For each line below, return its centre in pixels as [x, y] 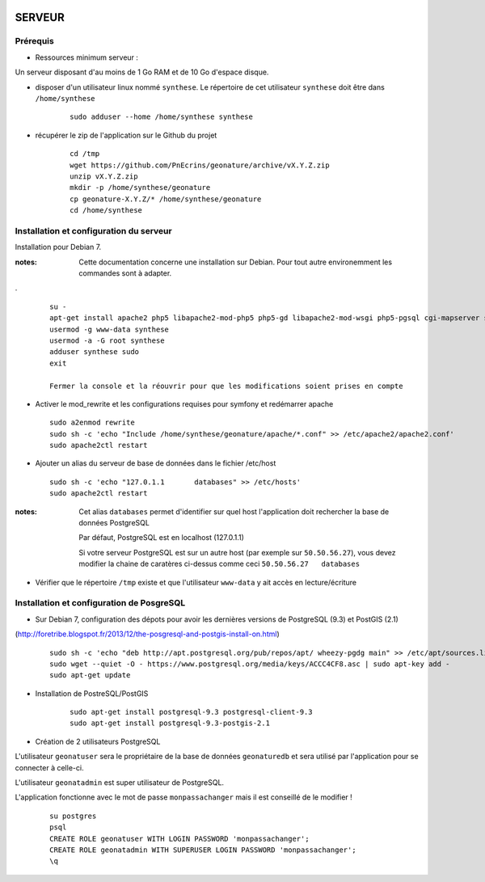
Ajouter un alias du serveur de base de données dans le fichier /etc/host [156, 463]
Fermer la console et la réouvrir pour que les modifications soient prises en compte [226, 386]
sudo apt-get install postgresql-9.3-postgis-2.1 [170, 723]
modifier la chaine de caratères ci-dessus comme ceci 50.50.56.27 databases [219, 564]
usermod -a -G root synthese [107, 340]
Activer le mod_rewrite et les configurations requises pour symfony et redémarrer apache [184, 403]
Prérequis [34, 41]
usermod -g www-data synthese [110, 329]
